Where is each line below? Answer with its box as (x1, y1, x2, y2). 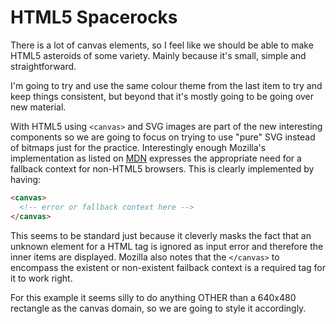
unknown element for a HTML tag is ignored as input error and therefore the (10, 240, 324, 252)
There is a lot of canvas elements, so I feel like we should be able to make (10, 39, 314, 51)
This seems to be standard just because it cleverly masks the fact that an (10, 229, 312, 241)
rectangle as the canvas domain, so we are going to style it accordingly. (10, 302, 307, 314)
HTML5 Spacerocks (10, 6, 178, 29)
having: (10, 173, 42, 185)
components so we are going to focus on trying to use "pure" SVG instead (10, 131, 316, 143)
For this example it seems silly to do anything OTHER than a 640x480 (10, 291, 297, 303)
